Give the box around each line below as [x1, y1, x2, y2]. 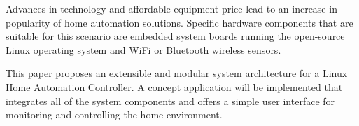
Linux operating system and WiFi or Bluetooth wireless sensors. [6, 42, 281, 57]
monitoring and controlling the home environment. [6, 107, 223, 122]
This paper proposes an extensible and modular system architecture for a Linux [6, 66, 348, 80]
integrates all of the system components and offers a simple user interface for [6, 93, 335, 108]
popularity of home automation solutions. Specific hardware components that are [6, 15, 353, 29]
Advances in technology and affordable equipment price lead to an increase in [6, 1, 337, 15]
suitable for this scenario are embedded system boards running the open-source [6, 29, 345, 43]
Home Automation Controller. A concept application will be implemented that [6, 79, 343, 94]
